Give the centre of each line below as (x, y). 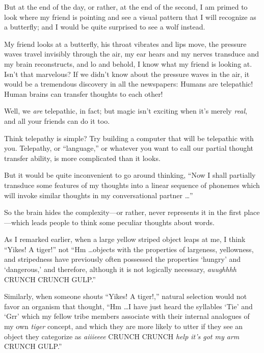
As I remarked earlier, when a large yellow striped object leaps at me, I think (125, 239)
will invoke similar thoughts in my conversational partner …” (99, 195)
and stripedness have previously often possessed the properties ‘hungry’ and (123, 259)
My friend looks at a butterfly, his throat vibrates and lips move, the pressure (125, 44)
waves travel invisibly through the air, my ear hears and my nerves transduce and (131, 54)
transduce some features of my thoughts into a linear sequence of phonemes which (132, 185)
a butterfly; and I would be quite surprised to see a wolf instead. (105, 27)
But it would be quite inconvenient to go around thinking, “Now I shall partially (130, 175)
